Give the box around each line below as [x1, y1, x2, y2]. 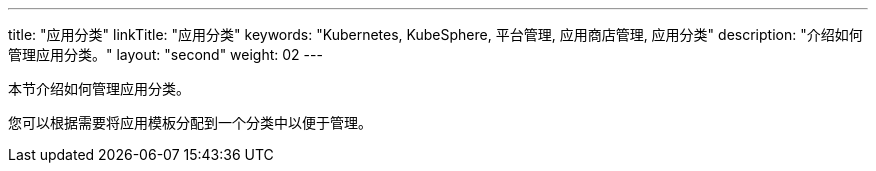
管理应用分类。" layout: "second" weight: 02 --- [8, 46, 323, 63]
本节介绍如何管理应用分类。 [8, 80, 190, 97]
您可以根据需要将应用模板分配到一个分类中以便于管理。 [8, 114, 372, 131]
